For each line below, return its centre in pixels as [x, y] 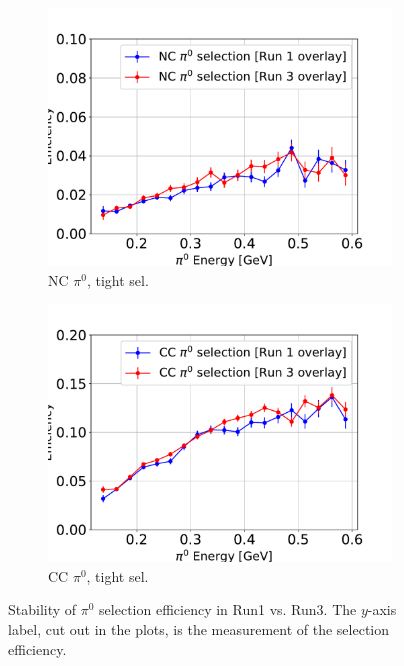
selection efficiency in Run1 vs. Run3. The [228, 609]
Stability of [42, 609]
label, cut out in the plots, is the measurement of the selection [199, 628]
